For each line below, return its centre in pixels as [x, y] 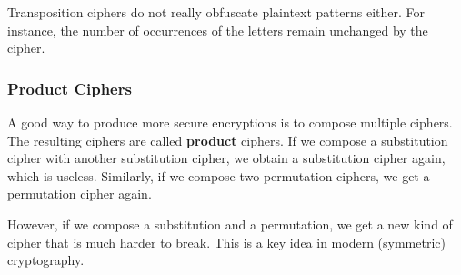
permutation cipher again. [80, 194]
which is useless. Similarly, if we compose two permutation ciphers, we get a [219, 175]
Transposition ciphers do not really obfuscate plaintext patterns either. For [216, 12]
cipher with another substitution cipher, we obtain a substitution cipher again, [226, 158]
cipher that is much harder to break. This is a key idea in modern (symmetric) [226, 242]
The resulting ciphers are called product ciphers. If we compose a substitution [228, 140]
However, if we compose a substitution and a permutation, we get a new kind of [230, 224]
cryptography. [46, 260]
